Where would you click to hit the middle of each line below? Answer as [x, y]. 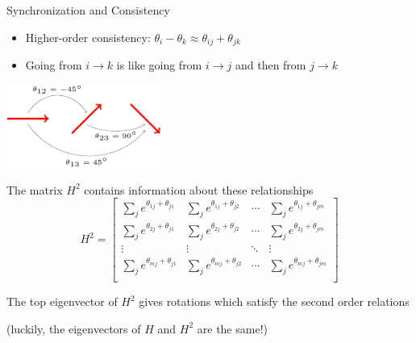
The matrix [35, 189]
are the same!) [232, 328]
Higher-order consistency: [88, 37]
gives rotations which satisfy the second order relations [274, 301]
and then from [270, 65]
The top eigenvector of [62, 301]
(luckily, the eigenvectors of [74, 328]
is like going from [159, 65]
